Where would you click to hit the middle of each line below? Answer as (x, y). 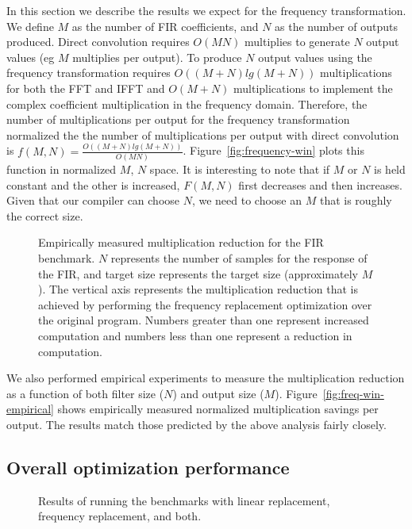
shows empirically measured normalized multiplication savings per (218, 409)
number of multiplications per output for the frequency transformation (178, 119)
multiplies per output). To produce (157, 57)
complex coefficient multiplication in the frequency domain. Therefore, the (187, 103)
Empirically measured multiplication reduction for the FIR (181, 242)
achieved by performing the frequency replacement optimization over (205, 304)
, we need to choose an (247, 200)
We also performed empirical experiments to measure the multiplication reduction (206, 378)
